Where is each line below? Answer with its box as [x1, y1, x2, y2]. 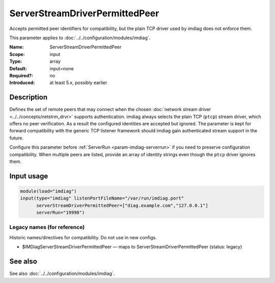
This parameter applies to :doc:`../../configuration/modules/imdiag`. [9, 35, 151, 41]
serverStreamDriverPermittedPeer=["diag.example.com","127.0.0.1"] [36, 203, 208, 208]
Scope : [9, 51, 25, 57]
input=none [49, 65, 74, 71]
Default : [9, 65, 28, 71]
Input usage [9, 172, 48, 180]
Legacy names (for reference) [9, 224, 85, 231]
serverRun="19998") [36, 210, 85, 216]
